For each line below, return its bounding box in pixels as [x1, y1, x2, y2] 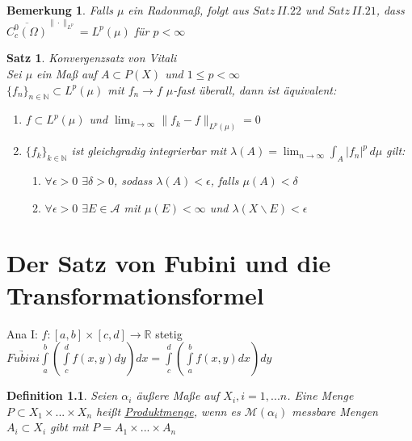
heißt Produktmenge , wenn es [96, 402, 241, 419]
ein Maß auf [36, 65, 97, 82]
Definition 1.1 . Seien [6, 387, 118, 404]
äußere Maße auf [136, 387, 220, 404]
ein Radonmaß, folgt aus [128, 2, 249, 18]
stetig [155, 325, 183, 342]
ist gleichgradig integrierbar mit [71, 142, 227, 159]
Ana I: [6, 325, 38, 342]
